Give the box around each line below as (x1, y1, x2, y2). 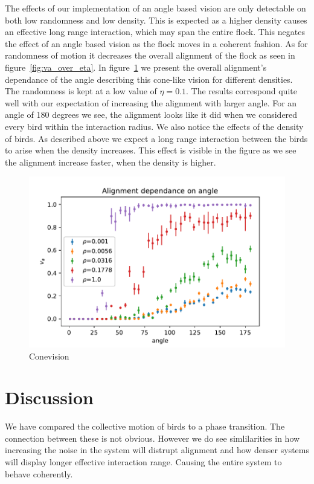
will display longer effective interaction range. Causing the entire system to (5, 456, 282, 468)
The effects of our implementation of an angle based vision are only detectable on (5, 2, 306, 14)
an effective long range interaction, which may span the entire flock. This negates (5, 25, 305, 38)
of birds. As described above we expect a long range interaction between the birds (5, 132, 308, 144)
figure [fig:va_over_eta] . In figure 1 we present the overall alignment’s (5, 60, 267, 73)
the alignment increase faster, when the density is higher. (5, 155, 216, 168)
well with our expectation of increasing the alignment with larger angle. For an (5, 96, 297, 109)
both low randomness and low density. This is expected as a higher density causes (5, 13, 307, 26)
